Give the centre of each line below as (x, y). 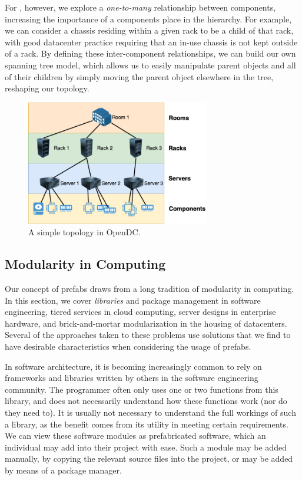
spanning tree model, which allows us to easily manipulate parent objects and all (150, 65)
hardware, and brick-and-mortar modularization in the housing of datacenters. (146, 323)
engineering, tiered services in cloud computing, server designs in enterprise (140, 312)
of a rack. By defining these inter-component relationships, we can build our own (150, 53)
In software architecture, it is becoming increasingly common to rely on (133, 366)
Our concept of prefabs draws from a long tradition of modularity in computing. (150, 288)
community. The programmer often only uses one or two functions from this (142, 389)
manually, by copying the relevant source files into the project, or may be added (149, 458)
